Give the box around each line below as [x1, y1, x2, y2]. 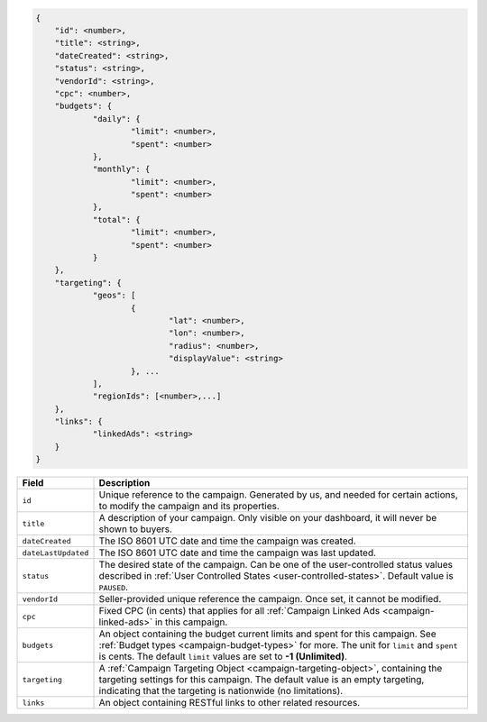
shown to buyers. [98, 523, 173, 535]
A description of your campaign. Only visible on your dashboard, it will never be [98, 512, 437, 525]
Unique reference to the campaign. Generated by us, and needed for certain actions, [98, 489, 459, 501]
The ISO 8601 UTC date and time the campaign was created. [98, 535, 356, 547]
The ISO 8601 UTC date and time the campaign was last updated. [98, 546, 377, 559]
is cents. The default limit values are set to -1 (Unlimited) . [98, 650, 347, 663]
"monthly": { [92, 164, 151, 175]
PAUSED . [98, 581, 129, 594]
